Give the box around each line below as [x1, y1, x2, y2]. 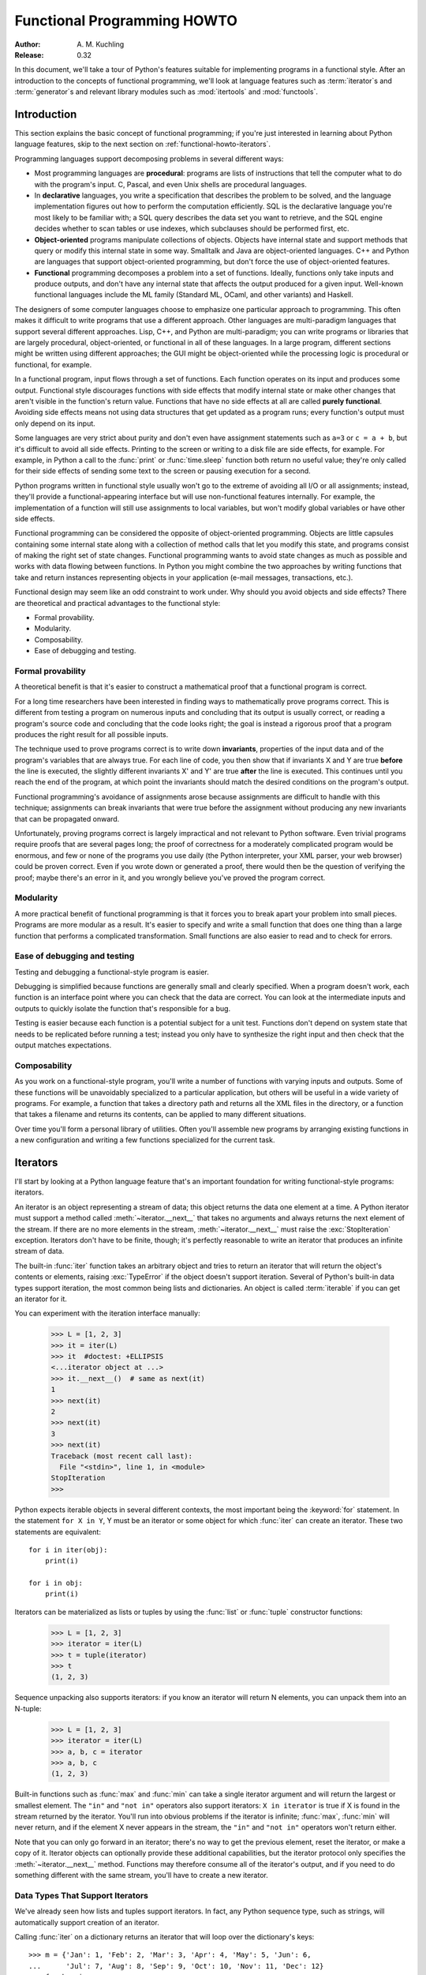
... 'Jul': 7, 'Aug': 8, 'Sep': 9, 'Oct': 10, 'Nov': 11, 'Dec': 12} [28, 1962, 324, 1970]
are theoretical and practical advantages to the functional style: [14, 598, 221, 608]
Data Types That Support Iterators [14, 1890, 149, 1901]
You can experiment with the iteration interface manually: [14, 1308, 200, 1319]
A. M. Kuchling [77, 39, 125, 49]
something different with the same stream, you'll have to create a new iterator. [14, 1871, 268, 1880]
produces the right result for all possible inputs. [14, 729, 169, 739]
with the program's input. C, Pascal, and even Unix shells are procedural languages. [34, 179, 307, 189]
